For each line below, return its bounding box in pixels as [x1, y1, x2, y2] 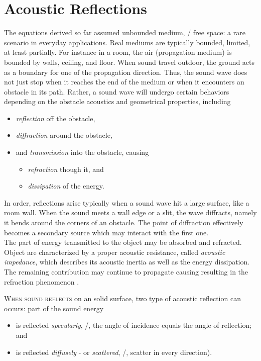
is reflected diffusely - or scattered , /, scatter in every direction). [16, 346, 212, 357]
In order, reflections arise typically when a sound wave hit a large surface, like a [4, 197, 249, 208]
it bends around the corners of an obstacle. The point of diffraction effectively [4, 217, 243, 228]
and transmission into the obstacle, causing [16, 147, 149, 157]
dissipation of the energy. [28, 180, 104, 191]
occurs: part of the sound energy [4, 303, 104, 313]
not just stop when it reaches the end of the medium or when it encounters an [4, 76, 244, 87]
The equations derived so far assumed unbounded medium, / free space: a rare [4, 27, 245, 38]
